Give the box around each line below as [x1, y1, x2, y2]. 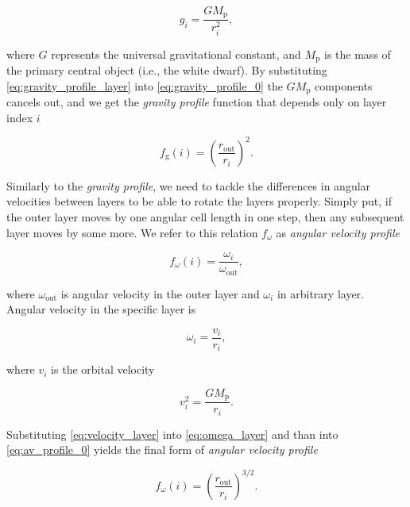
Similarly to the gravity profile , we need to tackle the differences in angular [6, 177, 371, 194]
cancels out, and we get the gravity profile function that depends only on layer [6, 94, 387, 110]
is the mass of [324, 45, 391, 62]
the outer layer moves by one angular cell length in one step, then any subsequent [6, 208, 404, 225]
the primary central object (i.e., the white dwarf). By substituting [6, 62, 327, 79]
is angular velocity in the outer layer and [60, 285, 260, 302]
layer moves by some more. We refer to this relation [6, 224, 258, 240]
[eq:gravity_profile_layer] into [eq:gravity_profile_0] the [6, 77, 283, 94]
